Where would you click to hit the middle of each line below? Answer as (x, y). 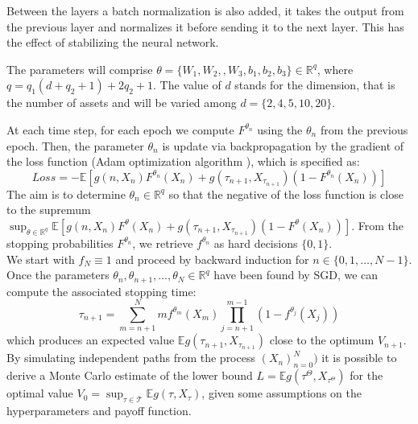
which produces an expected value (91, 340)
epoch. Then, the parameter (75, 145)
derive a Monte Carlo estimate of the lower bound (130, 375)
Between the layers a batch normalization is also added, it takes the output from (205, 10)
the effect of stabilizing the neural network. (113, 42)
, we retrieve (163, 243)
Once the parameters (58, 275)
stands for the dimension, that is (315, 85)
